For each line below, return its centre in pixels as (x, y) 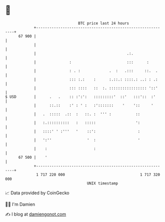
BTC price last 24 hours (104, 23)
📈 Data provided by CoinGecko (37, 193)
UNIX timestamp (103, 183)
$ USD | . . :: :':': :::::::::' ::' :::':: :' (80, 97)
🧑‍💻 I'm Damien (20, 204)
